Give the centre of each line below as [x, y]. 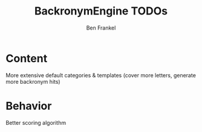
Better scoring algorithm [36, 122]
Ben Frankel [101, 28]
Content [27, 58]
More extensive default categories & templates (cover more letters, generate [101, 75]
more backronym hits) [33, 81]
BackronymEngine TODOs [101, 11]
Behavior [29, 106]
